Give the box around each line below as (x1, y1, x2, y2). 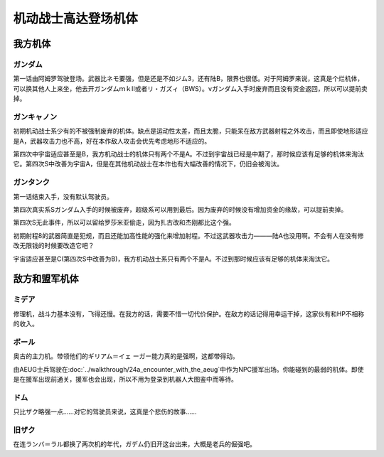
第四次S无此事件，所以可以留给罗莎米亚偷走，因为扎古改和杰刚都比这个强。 (13, 218, 235, 227)
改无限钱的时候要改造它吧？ (13, 242, 95, 250)
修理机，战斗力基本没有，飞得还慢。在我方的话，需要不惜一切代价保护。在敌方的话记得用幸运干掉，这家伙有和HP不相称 (13, 309, 365, 318)
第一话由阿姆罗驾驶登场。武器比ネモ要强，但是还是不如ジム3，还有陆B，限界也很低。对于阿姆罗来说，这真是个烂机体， (13, 75, 364, 83)
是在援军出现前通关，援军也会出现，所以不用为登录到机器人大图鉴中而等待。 (13, 375, 238, 383)
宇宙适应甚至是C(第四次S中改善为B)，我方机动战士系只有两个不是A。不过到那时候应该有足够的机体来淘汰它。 (13, 254, 334, 263)
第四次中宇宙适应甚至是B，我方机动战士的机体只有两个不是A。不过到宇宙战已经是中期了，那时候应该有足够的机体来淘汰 (13, 150, 364, 158)
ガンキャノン (13, 112, 58, 122)
